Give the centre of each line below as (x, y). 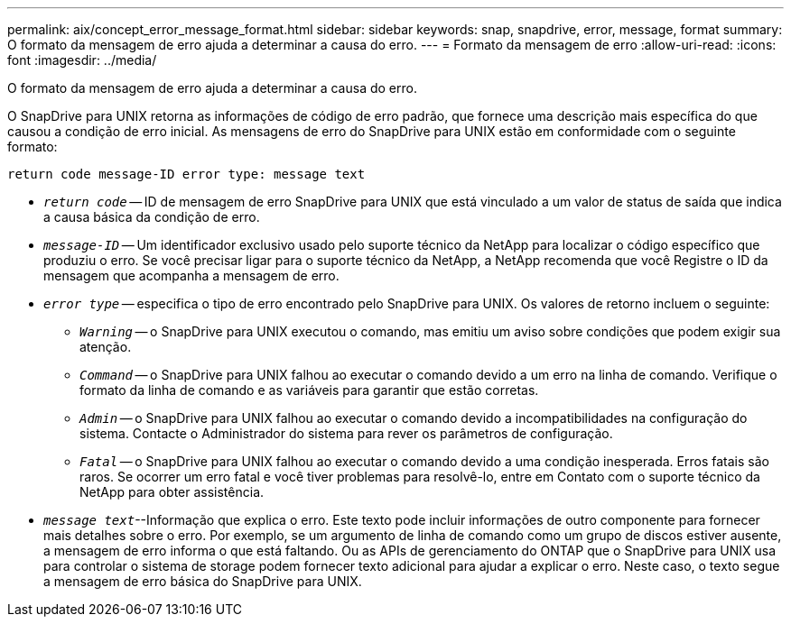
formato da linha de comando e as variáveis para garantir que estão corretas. (309, 390)
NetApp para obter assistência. (172, 492)
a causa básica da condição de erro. (152, 217)
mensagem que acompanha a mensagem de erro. (191, 275)
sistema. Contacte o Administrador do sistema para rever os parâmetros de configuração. (346, 433)
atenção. (106, 347)
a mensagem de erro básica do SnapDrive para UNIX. (203, 581)
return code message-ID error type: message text (186, 174)
